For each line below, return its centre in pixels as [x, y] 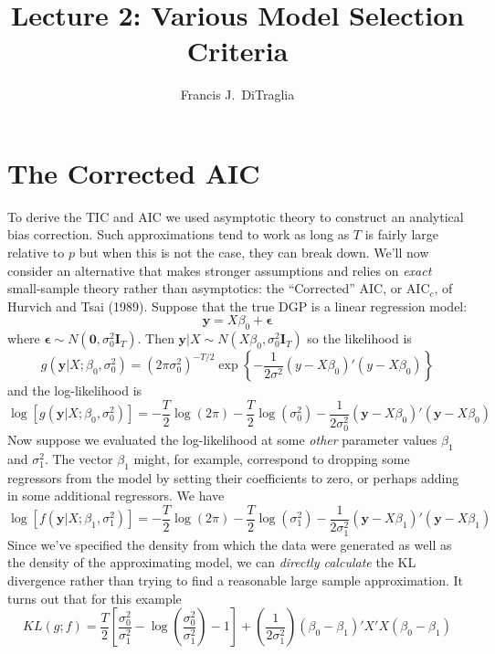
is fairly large [401, 234]
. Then [156, 338]
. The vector [79, 458]
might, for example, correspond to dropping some [272, 458]
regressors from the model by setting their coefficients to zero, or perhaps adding [233, 477]
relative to [36, 253]
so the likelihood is [359, 338]
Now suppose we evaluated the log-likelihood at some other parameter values [222, 439]
